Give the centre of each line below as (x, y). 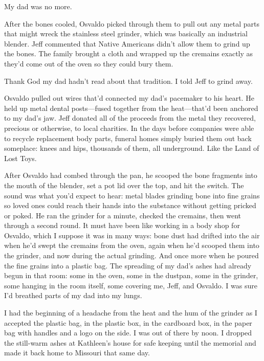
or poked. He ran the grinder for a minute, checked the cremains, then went (123, 215)
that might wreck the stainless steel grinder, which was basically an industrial (126, 33)
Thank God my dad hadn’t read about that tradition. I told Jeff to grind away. (128, 81)
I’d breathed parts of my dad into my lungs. (73, 295)
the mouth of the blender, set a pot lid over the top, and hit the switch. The (124, 185)
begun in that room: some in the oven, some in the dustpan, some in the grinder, (131, 275)
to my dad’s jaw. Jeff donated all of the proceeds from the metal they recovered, (130, 118)
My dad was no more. (38, 6)
